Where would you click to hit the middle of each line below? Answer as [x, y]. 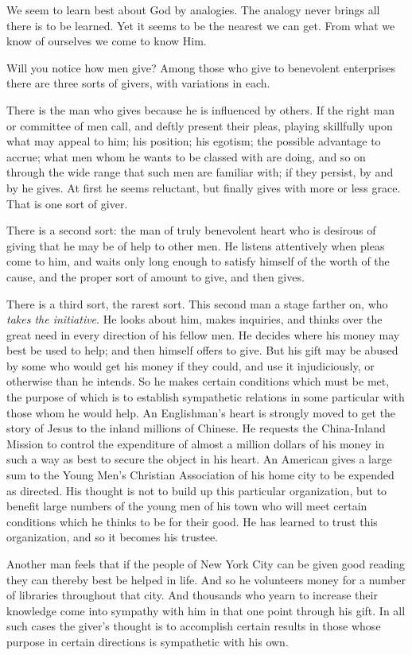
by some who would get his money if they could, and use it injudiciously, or [190, 365]
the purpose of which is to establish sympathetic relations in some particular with [206, 397]
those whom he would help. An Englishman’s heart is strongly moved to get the [201, 412]
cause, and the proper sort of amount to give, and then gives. [155, 276]
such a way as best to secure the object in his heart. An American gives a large [199, 459]
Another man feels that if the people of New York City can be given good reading [206, 564]
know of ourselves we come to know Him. [107, 41]
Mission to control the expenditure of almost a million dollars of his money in [196, 443]
